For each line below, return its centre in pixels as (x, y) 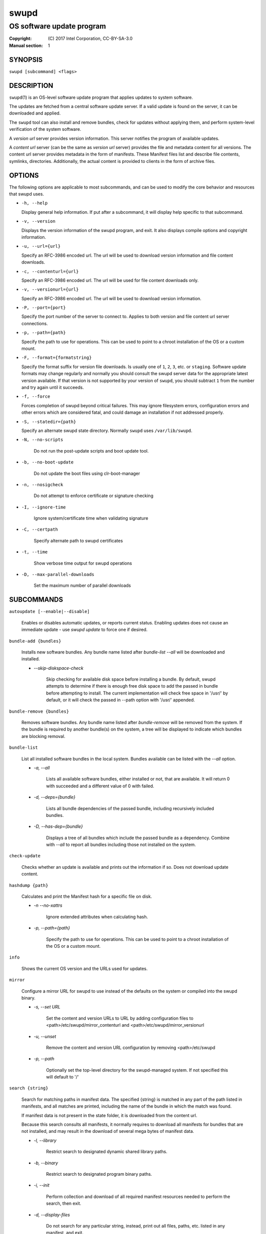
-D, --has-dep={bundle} (58, 826)
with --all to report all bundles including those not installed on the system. (121, 845)
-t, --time (34, 552)
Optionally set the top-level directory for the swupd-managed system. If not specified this (137, 1070)
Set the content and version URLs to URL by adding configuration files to (120, 1018)
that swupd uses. (27, 194)
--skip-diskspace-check (59, 668)
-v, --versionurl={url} (50, 289)
